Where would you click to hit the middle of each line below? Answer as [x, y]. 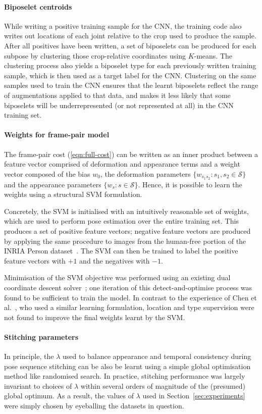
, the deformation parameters [145, 173]
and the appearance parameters [53, 184]
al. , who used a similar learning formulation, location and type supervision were [129, 307]
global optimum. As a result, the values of [69, 396]
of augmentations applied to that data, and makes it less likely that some [117, 95]
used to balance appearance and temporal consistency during [157, 356]
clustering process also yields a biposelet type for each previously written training [130, 65]
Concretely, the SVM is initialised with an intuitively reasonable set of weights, [126, 211]
